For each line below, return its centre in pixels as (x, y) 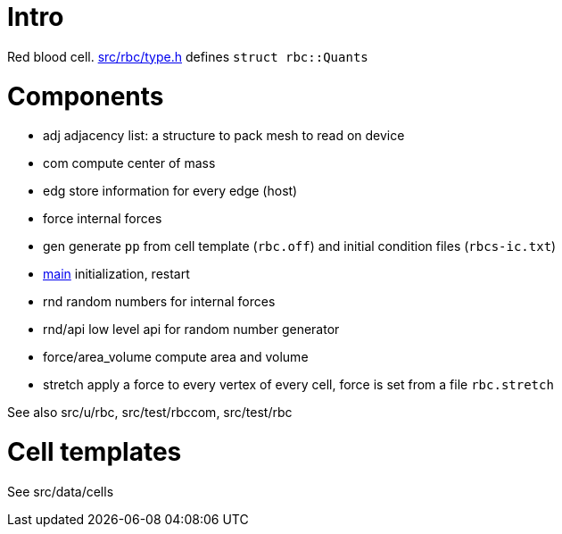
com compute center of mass (129, 163)
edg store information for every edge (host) (170, 191)
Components (86, 96)
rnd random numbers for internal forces (159, 302)
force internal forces (103, 219)
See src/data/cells (61, 491)
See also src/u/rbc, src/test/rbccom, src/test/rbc (150, 413)
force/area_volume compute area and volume (176, 357)
